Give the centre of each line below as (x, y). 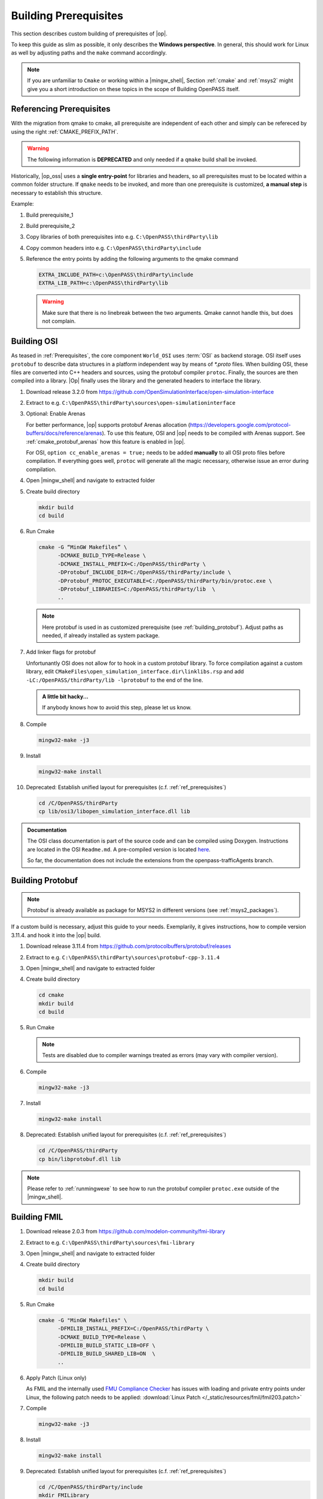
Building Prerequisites (67, 16)
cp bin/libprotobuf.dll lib (80, 1159)
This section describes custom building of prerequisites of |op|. (89, 34)
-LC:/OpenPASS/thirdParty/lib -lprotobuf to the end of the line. (115, 680)
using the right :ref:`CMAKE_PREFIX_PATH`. (65, 131)
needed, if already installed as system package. (101, 636)
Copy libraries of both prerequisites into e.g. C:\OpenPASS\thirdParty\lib (122, 237)
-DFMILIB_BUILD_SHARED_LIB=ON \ (106, 1354)
